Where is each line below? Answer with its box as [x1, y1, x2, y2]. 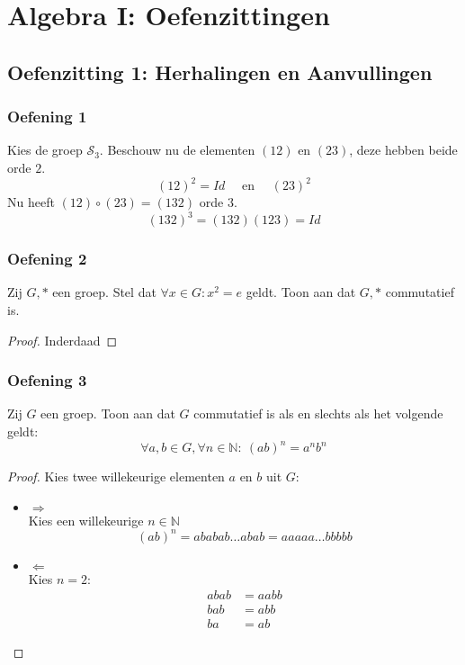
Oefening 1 [7, 105, 87, 128]
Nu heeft [7, 193, 55, 211]
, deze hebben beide [349, 140, 458, 159]
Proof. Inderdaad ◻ [7, 330, 118, 349]
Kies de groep [7, 140, 83, 159]
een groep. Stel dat [52, 283, 156, 301]
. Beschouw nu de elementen [99, 140, 255, 159]
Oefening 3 [7, 369, 87, 391]
